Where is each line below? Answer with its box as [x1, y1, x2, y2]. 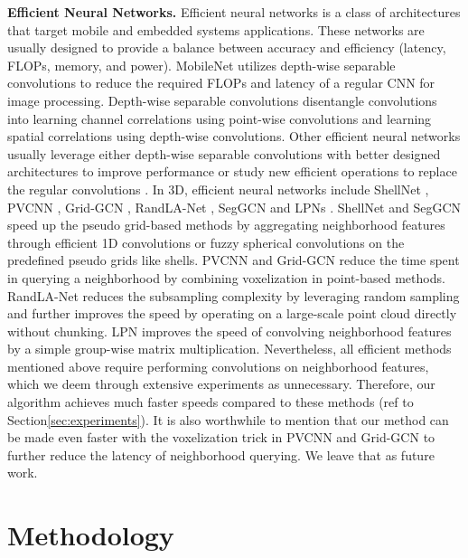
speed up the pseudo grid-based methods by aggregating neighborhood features [7, 215, 445, 234]
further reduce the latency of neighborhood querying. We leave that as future [7, 445, 435, 464]
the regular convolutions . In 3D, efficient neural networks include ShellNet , [7, 179, 429, 198]
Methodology [7, 516, 174, 553]
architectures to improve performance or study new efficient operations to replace [7, 162, 457, 181]
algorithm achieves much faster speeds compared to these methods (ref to [7, 392, 414, 411]
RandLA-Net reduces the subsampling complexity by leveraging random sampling [7, 286, 460, 305]
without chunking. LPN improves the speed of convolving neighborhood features [7, 321, 452, 340]
